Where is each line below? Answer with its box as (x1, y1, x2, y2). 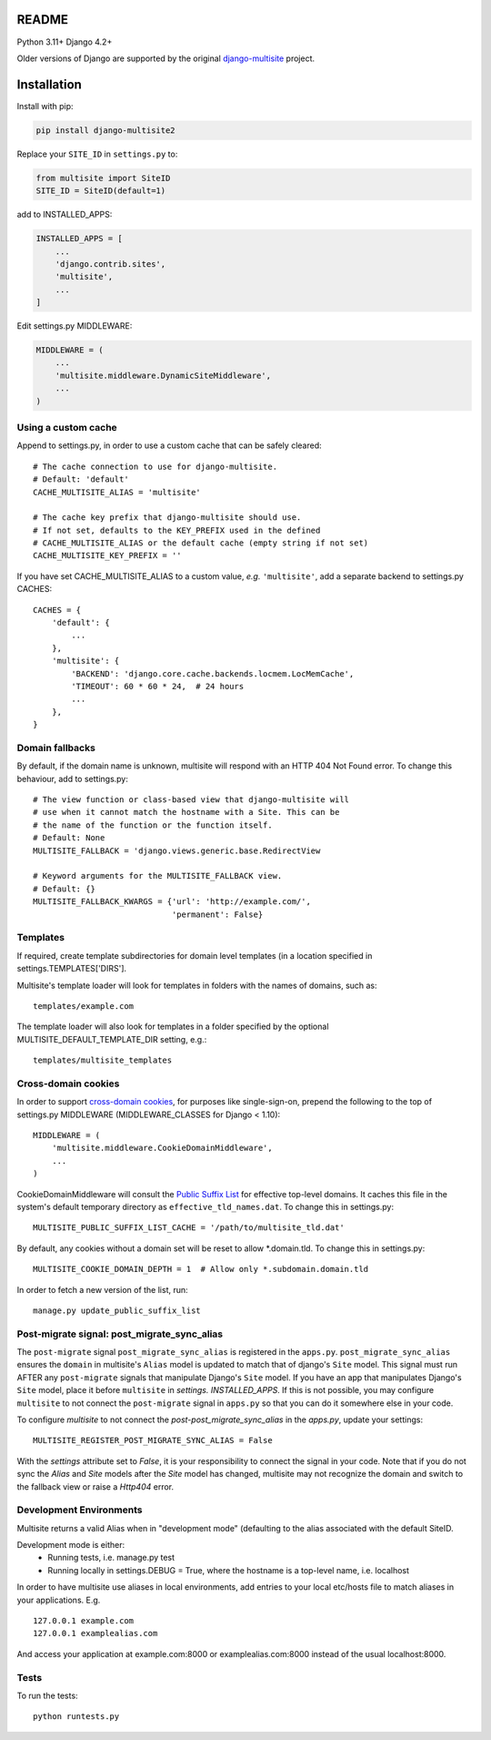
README (16, 12, 68, 27)
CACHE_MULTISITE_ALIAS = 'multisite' (33, 487, 202, 497)
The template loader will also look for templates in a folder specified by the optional (16, 1021, 329, 1033)
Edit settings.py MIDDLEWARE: (16, 321, 133, 331)
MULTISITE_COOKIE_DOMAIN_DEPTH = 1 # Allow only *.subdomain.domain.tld (33, 1264, 369, 1275)
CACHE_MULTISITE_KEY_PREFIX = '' (33, 551, 182, 561)
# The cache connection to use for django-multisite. (33, 461, 277, 472)
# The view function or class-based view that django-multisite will (33, 795, 350, 805)
